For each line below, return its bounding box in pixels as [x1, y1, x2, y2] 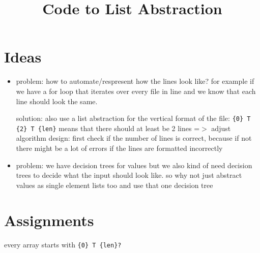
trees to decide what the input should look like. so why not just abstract [16, 170, 242, 180]
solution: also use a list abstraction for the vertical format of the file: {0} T [16, 113, 251, 123]
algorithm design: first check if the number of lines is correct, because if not [16, 133, 252, 143]
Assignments [4, 209, 94, 230]
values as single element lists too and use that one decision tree [16, 179, 213, 190]
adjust [211, 122, 231, 133]
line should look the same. [16, 96, 98, 106]
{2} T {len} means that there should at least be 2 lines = [16, 122, 200, 133]
